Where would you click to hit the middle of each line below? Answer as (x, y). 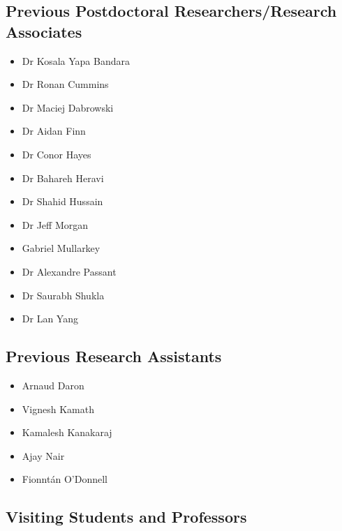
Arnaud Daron (53, 385)
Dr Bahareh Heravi (63, 178)
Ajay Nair (43, 455)
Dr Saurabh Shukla (63, 295)
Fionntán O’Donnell (65, 479)
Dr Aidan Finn (54, 131)
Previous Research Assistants (114, 356)
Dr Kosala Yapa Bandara (76, 60)
